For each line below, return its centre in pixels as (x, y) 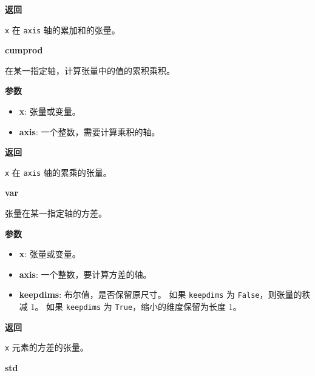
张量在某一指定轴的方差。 (56, 213)
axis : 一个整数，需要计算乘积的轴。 (90, 131)
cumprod (24, 50)
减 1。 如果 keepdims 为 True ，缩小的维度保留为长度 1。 (130, 307)
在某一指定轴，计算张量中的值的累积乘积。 (90, 70)
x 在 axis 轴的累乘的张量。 (58, 172)
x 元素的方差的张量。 (47, 347)
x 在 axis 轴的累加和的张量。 (63, 29)
